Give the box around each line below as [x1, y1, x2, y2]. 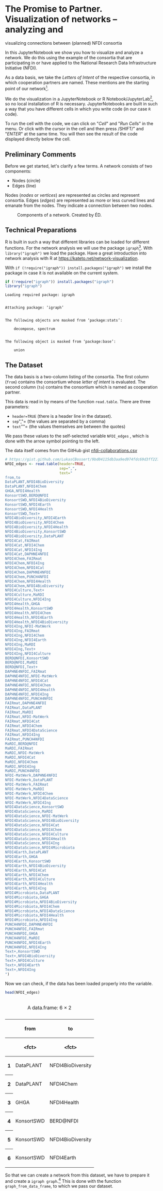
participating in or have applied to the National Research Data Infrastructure [5, 60, 157, 66]
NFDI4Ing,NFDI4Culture [5, 651, 51, 656]
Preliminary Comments [5, 150, 76, 158]
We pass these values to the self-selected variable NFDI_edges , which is [5, 433, 149, 439]
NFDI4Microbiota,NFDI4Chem [5, 904, 60, 909]
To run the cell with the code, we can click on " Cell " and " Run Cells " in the [5, 120, 154, 127]
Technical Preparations [5, 226, 77, 234]
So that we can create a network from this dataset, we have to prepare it [5, 1172, 150, 1178]
